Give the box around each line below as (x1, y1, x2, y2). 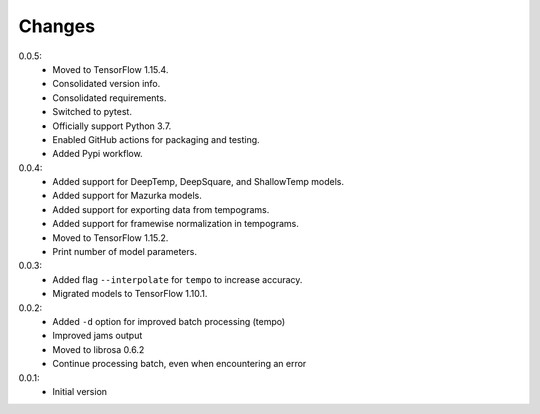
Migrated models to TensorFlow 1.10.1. (52, 288, 208, 300)
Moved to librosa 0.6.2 (52, 343, 145, 355)
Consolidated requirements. (52, 91, 167, 104)
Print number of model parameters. (52, 246, 197, 258)
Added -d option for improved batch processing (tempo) (52, 315, 286, 327)
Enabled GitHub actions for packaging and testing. (52, 133, 260, 145)
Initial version (52, 385, 108, 397)
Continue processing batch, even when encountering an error (52, 358, 307, 370)
